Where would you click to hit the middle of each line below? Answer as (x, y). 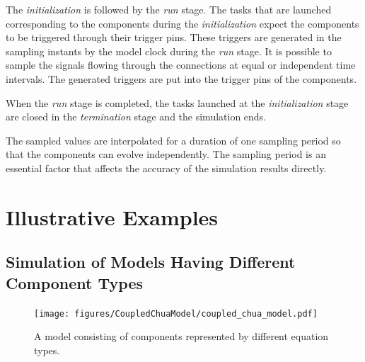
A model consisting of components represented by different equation (181, 336)
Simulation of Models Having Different (151, 262)
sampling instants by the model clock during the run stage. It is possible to (169, 51)
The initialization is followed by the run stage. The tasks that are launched (169, 9)
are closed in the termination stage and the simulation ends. (136, 117)
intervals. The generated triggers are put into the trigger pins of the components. (181, 78)
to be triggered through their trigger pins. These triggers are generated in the (174, 37)
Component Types (75, 282)
